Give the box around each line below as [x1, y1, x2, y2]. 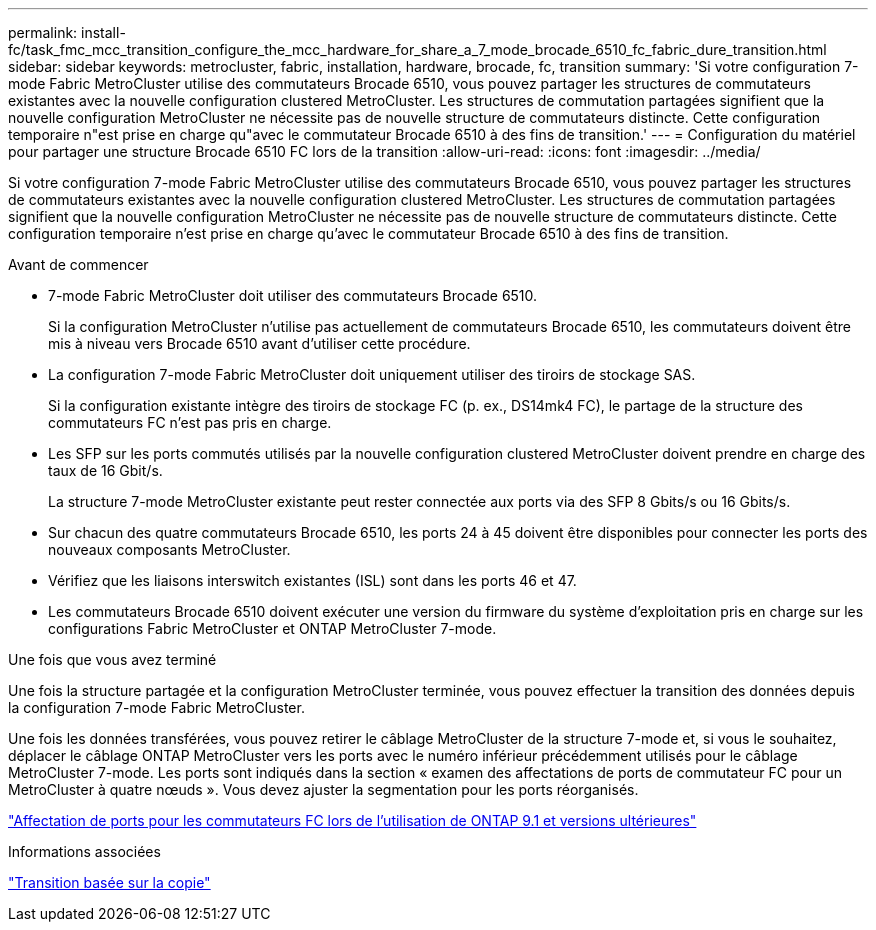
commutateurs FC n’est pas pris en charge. [48, 414, 332, 431]
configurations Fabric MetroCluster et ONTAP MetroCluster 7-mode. [48, 620, 497, 637]
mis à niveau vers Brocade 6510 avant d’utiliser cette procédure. [48, 335, 471, 352]
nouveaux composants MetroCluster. [48, 541, 291, 558]
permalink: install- [8, 24, 126, 41]
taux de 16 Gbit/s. [48, 462, 163, 479]
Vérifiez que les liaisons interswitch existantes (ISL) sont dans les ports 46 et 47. [48, 572, 577, 589]
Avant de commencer [8, 256, 149, 273]
